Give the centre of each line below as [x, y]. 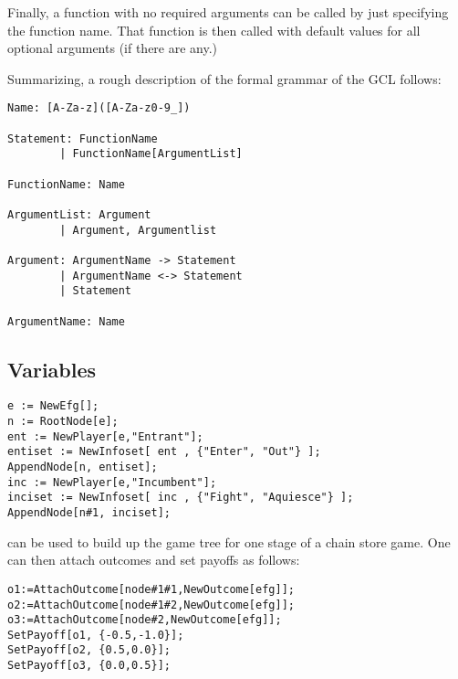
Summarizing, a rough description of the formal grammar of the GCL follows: [224, 78]
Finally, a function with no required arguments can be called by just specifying [228, 12]
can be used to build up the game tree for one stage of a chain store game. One [229, 541]
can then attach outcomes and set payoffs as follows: [154, 560]
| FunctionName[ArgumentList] [151, 154]
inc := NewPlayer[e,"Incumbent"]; [112, 482]
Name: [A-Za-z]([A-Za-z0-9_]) [99, 108]
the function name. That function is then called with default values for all [214, 30]
